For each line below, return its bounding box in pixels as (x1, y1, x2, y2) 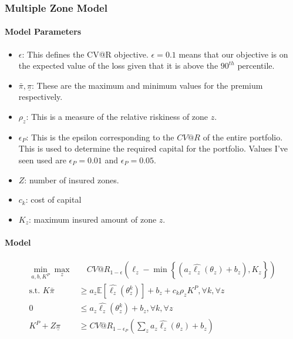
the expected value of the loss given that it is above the (18, 59, 218, 72)
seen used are (18, 154, 66, 166)
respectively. (18, 90, 63, 103)
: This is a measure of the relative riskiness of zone (26, 110, 208, 123)
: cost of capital (25, 193, 82, 206)
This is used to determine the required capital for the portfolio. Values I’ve (18, 142, 288, 155)
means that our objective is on (179, 48, 288, 60)
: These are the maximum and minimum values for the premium (32, 79, 263, 91)
